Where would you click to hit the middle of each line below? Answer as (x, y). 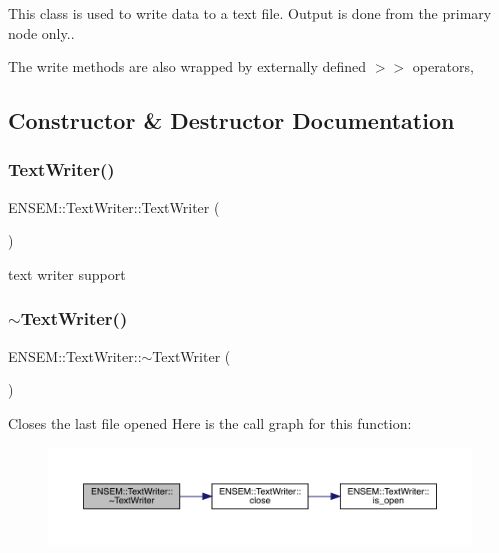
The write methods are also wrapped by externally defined (187, 66)
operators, (443, 66)
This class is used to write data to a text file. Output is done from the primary (250, 13)
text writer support (67, 273)
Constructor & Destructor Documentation (231, 120)
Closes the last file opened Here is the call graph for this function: (210, 422)
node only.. (41, 32)
